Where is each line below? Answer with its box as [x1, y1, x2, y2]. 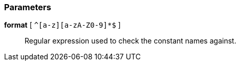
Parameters [4, 2, 51, 12]
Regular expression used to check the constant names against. [25, 36, 236, 46]
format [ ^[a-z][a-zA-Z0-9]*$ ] [4, 20, 121, 30]
